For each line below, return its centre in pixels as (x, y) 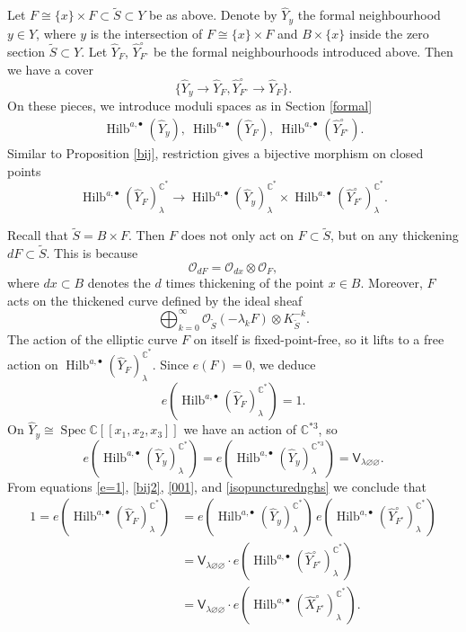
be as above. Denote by (213, 15)
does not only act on (237, 235)
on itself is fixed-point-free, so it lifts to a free (319, 338)
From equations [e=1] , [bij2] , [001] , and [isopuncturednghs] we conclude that (217, 486)
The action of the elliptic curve (92, 338)
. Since (171, 365)
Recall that (38, 235)
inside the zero (389, 33)
